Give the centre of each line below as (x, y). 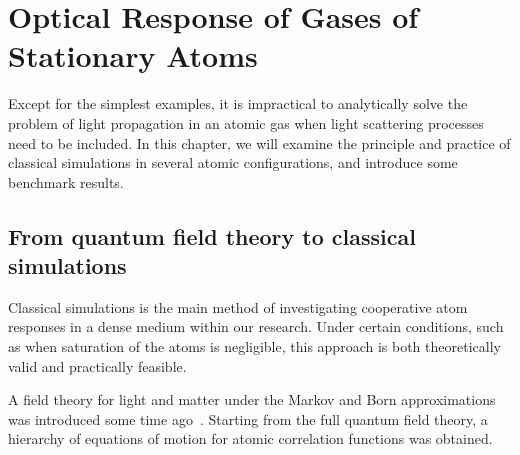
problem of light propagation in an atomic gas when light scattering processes (246, 122)
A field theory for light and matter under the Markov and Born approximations (252, 399)
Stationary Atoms (133, 55)
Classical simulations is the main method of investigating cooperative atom (238, 306)
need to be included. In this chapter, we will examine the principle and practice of (259, 142)
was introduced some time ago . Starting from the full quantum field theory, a (248, 418)
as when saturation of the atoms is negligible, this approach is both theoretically (254, 346)
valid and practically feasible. (97, 365)
